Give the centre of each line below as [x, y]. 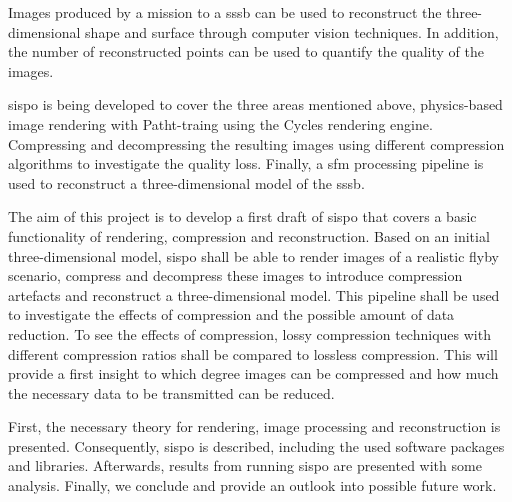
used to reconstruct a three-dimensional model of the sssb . [186, 182]
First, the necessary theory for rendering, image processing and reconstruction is [254, 426]
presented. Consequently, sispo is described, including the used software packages [256, 445]
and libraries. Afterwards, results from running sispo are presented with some [245, 465]
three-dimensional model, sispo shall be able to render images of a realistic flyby [254, 255]
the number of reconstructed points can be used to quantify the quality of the [246, 51]
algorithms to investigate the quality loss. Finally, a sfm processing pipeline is [246, 163]
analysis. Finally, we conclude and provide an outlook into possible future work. [252, 485]
